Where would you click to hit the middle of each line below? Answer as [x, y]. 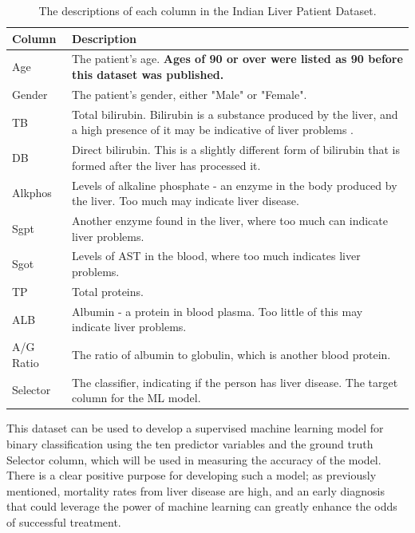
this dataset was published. [148, 75]
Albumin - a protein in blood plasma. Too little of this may [217, 311]
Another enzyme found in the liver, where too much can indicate [229, 221]
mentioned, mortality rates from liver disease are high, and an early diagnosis [196, 490]
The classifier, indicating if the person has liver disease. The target [235, 382]
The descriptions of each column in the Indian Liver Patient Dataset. [207, 10]
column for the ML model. [136, 398]
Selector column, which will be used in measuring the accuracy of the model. [194, 459]
